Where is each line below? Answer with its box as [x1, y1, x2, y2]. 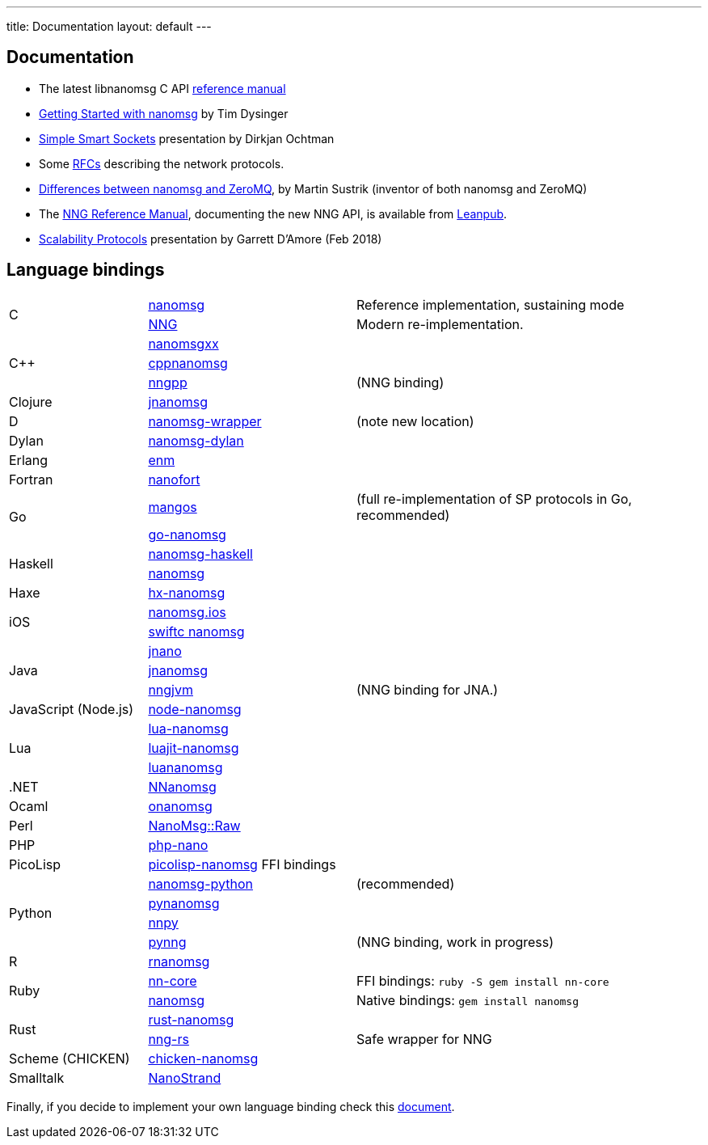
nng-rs [148, 1030, 189, 1047]
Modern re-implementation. [356, 315, 524, 332]
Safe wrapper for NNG [356, 1030, 492, 1047]
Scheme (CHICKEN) [9, 1050, 130, 1067]
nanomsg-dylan [148, 432, 244, 449]
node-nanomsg [148, 700, 242, 717]
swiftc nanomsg [148, 623, 245, 640]
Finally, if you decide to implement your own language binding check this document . [6, 1099, 455, 1113]
